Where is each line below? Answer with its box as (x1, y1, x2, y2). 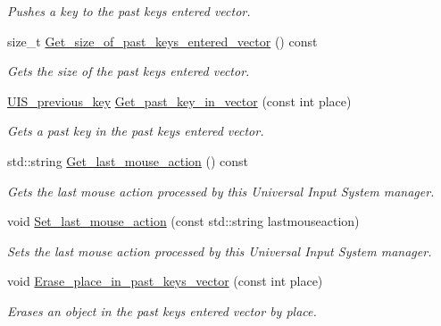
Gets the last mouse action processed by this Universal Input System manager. (7, 181, 435, 200)
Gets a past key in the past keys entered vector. (7, 121, 264, 140)
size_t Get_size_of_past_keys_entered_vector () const (7, 31, 318, 50)
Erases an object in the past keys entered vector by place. (7, 301, 317, 320)
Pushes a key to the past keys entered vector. (7, 2, 251, 20)
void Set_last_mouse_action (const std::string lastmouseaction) (7, 212, 360, 230)
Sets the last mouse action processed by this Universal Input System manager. (7, 241, 432, 260)
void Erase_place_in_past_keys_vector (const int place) (7, 272, 323, 290)
